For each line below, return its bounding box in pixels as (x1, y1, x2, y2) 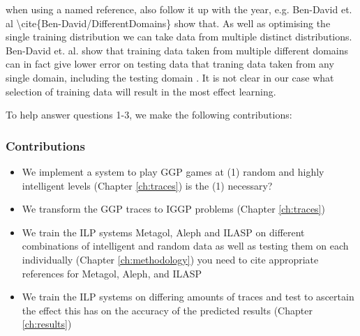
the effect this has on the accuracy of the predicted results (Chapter (22, 303, 313, 317)
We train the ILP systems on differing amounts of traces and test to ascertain (22, 289, 354, 304)
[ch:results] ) (22, 316, 72, 331)
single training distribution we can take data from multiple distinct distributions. (6, 29, 352, 44)
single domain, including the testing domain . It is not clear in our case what (6, 70, 334, 84)
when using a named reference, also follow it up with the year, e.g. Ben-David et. (6, 2, 352, 16)
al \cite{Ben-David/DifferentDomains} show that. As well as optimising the (6, 15, 331, 30)
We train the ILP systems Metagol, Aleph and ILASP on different (22, 224, 305, 239)
